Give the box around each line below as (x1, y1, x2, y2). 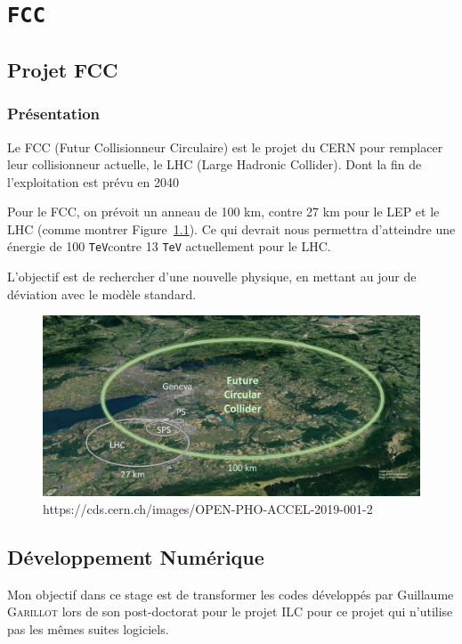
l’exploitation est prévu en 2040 (7, 172, 180, 191)
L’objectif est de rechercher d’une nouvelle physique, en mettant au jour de (7, 267, 417, 286)
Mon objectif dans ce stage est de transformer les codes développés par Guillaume (7, 584, 454, 603)
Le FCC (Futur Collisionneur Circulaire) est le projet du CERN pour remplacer (7, 137, 443, 156)
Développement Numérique (7, 542, 264, 570)
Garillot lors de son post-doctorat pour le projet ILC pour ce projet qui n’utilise (7, 602, 453, 621)
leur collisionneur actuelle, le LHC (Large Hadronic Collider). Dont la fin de (7, 155, 422, 174)
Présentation (7, 102, 101, 125)
